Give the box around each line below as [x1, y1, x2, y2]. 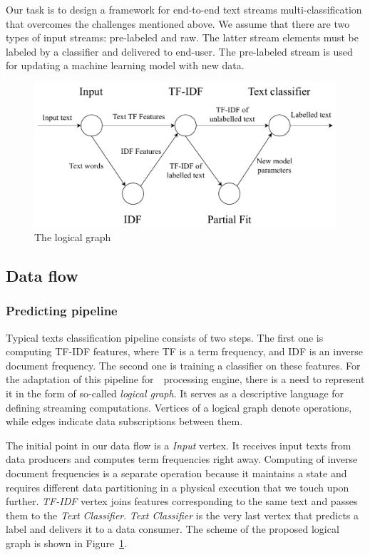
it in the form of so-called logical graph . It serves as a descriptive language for [6, 386, 344, 400]
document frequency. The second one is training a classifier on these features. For [6, 357, 361, 372]
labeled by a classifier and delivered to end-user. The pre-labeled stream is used [6, 44, 353, 58]
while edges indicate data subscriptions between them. [6, 414, 243, 429]
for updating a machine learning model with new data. [6, 58, 245, 73]
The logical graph [34, 230, 111, 245]
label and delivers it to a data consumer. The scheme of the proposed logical [6, 521, 339, 536]
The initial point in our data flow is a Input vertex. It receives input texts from [6, 437, 351, 452]
